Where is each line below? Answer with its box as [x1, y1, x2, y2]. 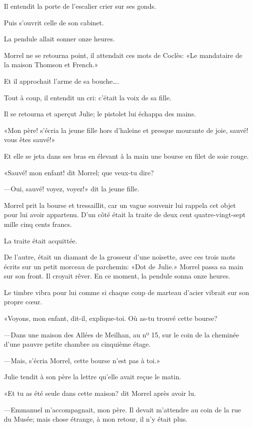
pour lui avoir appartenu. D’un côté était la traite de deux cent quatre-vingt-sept [4, 209, 246, 220]
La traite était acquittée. [4, 235, 77, 245]
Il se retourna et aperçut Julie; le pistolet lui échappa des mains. [4, 109, 196, 119]
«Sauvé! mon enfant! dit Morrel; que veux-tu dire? [4, 167, 154, 177]
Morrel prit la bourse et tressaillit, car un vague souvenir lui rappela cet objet [4, 200, 236, 210]
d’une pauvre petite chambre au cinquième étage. [4, 339, 151, 349]
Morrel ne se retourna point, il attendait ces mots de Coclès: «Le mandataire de [4, 50, 242, 60]
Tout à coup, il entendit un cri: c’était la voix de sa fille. [4, 92, 172, 102]
